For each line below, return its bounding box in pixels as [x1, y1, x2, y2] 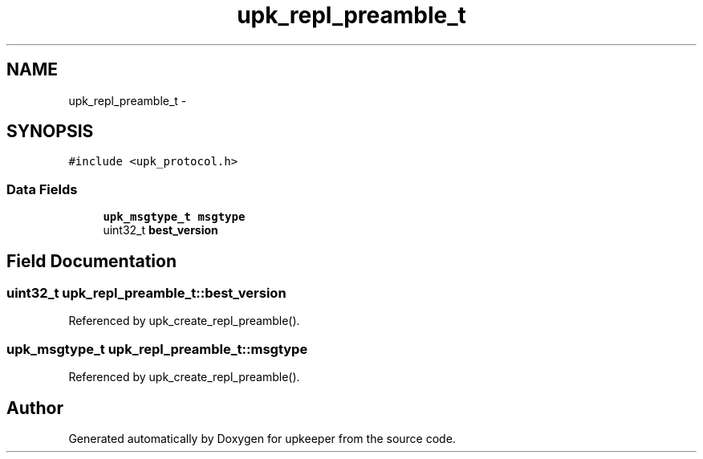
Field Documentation [6, 250, 177, 271]
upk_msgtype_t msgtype [103, 210, 246, 224]
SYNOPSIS [6, 121, 94, 142]
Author [6, 397, 63, 418]
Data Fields [6, 181, 78, 197]
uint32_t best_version [103, 223, 218, 238]
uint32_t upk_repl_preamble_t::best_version [6, 285, 286, 302]
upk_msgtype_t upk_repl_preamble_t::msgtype [6, 340, 308, 357]
